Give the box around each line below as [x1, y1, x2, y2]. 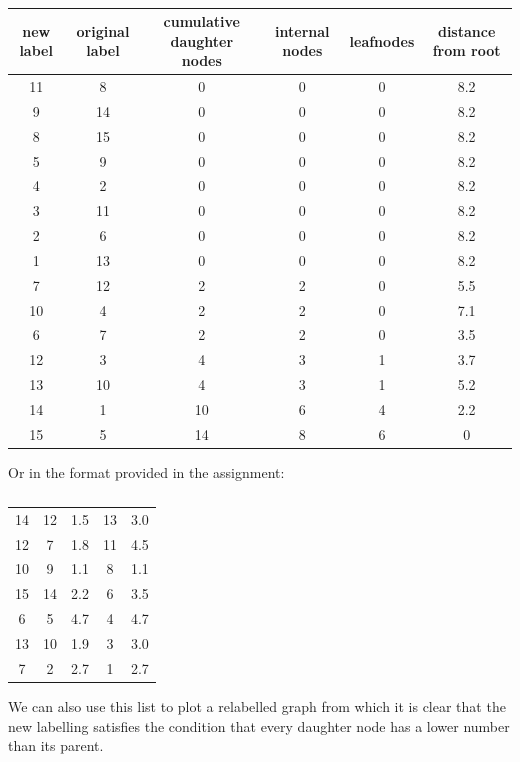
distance [437, 20, 496, 41]
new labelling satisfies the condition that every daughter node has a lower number [8, 715, 510, 736]
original [76, 20, 130, 41]
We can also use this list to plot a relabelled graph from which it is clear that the [8, 695, 506, 716]
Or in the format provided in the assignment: [8, 461, 285, 482]
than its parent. [8, 735, 104, 756]
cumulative [163, 11, 241, 31]
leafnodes [349, 30, 415, 51]
